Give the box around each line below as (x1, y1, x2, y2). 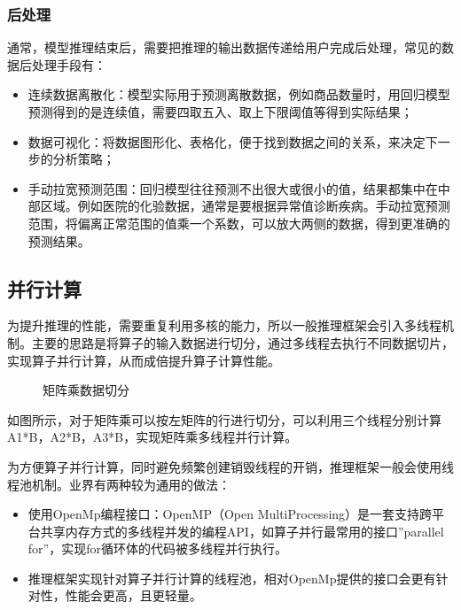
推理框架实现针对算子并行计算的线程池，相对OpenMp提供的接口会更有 (27, 568, 436, 587)
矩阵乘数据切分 (43, 381, 129, 399)
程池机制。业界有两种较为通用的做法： (7, 475, 230, 493)
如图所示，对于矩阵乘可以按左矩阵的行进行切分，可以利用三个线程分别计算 (7, 410, 441, 429)
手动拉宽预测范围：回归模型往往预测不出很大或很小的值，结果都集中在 (27, 179, 438, 197)
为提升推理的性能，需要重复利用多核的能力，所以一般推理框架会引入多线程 (7, 316, 441, 335)
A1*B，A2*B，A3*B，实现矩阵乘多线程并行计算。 (7, 428, 298, 446)
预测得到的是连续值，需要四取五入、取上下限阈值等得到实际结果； (27, 103, 413, 120)
